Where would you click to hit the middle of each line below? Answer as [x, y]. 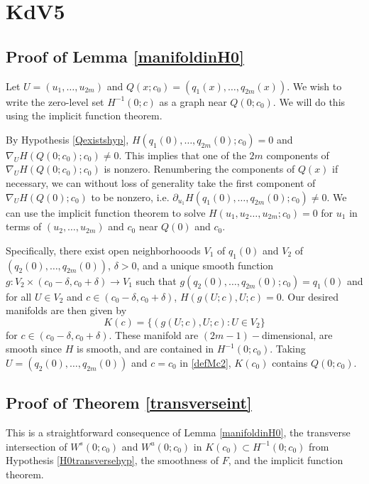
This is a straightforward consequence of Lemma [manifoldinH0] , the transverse [178, 432]
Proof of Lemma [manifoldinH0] [125, 56]
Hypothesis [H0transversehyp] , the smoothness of [112, 460]
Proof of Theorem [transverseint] [129, 403]
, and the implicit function [286, 460]
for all [19, 296]
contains [290, 362]
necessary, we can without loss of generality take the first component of [161, 182]
